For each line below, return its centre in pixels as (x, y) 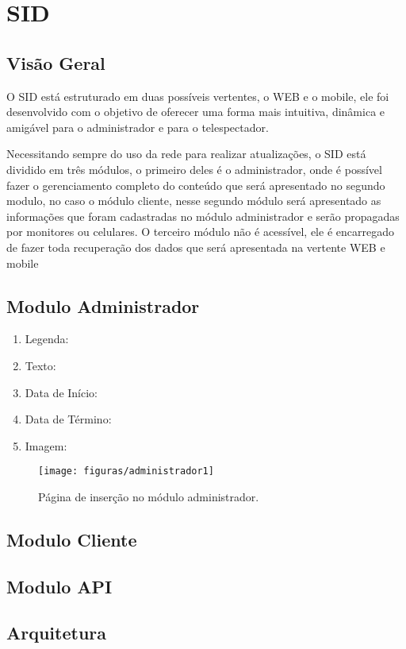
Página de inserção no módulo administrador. (149, 496)
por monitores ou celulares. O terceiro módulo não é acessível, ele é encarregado (200, 232)
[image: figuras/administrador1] (126, 471)
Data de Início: (61, 392)
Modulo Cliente (72, 539)
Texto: (40, 365)
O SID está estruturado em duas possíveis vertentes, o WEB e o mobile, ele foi (198, 96)
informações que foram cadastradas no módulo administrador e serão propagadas (203, 216)
